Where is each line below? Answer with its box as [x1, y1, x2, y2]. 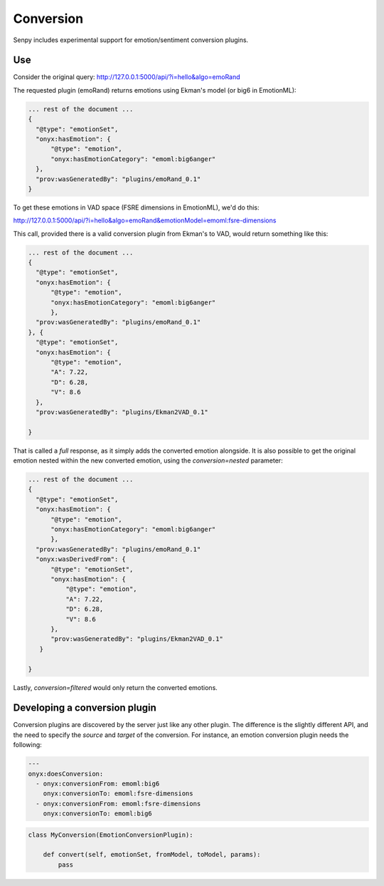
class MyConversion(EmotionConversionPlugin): [28, 830, 193, 839]
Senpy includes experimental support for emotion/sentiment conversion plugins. [13, 36, 249, 44]
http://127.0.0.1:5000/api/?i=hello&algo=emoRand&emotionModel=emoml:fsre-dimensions [13, 216, 277, 225]
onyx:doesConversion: [28, 770, 104, 778]
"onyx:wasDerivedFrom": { [36, 555, 126, 563]
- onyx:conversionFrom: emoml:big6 [36, 779, 160, 788]
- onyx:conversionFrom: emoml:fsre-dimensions [36, 799, 201, 808]
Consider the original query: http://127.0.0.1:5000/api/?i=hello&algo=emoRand [13, 73, 241, 81]
